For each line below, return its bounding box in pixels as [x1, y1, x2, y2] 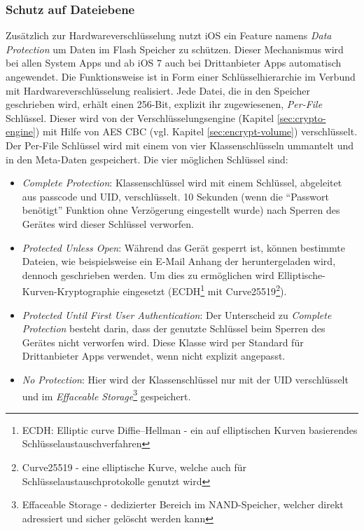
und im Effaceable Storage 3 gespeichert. [22, 386, 191, 403]
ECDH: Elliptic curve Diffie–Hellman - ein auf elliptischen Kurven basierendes [22, 422, 358, 437]
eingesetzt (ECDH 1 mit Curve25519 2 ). [122, 282, 287, 298]
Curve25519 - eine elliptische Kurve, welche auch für [22, 459, 247, 474]
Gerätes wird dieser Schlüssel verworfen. [22, 216, 194, 231]
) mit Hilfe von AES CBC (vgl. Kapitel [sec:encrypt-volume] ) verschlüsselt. [35, 124, 358, 139]
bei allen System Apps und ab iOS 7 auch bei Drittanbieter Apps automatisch [6, 55, 342, 70]
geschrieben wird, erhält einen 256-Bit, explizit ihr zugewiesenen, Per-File [6, 97, 323, 111]
